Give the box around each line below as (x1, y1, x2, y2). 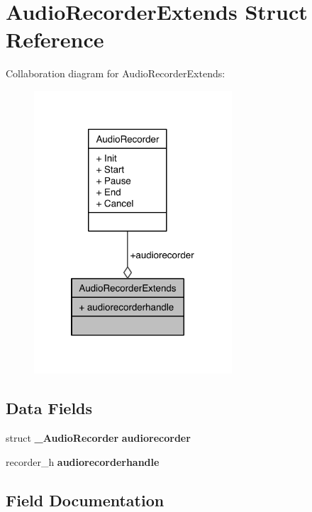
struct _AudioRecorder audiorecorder (6, 430, 191, 445)
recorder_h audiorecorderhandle (6, 454, 160, 469)
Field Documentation (6, 489, 165, 511)
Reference (6, 25, 104, 54)
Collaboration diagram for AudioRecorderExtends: (6, 66, 225, 81)
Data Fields (6, 397, 93, 419)
